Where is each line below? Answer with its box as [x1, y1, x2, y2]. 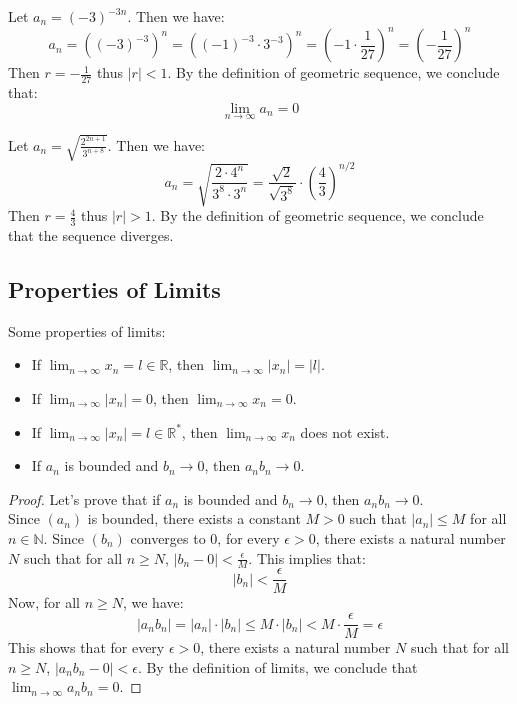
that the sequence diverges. [8, 225, 174, 246]
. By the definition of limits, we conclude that [137, 656, 418, 677]
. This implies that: [248, 547, 366, 568]
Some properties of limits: [8, 320, 166, 341]
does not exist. [300, 421, 390, 442]
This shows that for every [8, 637, 165, 658]
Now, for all [8, 592, 80, 613]
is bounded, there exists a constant [87, 508, 301, 529]
